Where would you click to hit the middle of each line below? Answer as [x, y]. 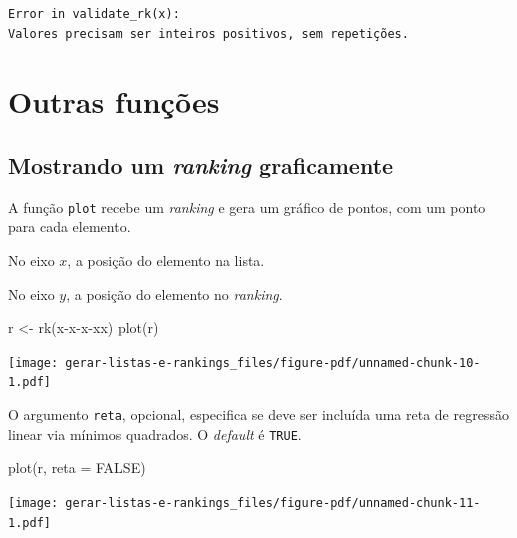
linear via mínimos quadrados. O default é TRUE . [155, 433]
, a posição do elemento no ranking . [174, 293]
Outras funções [114, 101]
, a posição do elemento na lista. [166, 260]
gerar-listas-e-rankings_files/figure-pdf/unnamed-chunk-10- [273, 362]
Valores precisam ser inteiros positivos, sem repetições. [208, 33]
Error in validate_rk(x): [94, 14]
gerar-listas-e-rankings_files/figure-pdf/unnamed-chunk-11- [273, 503]
